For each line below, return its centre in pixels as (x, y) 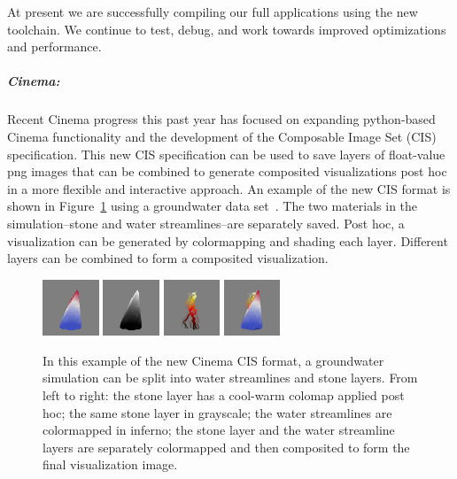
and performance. (54, 46)
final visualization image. (110, 464)
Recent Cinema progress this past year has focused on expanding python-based (221, 119)
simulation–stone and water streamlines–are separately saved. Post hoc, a (206, 223)
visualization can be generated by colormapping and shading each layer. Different (228, 240)
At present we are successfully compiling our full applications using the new (213, 12)
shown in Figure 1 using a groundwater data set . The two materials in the (213, 206)
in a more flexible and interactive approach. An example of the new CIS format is (229, 188)
